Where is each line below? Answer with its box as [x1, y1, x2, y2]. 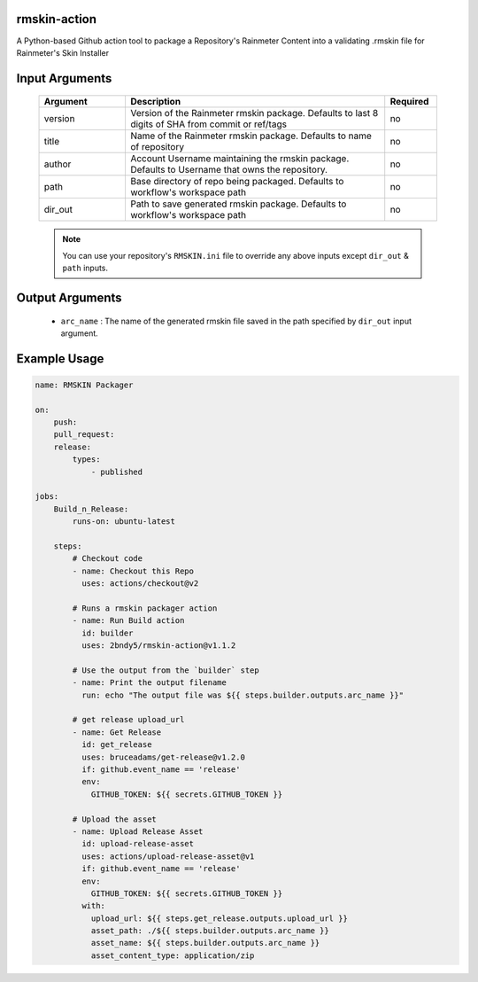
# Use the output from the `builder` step [72, 665, 260, 675]
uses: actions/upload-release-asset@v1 [81, 851, 255, 861]
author [43, 158, 72, 170]
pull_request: [53, 430, 115, 440]
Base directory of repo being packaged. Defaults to [129, 175, 344, 188]
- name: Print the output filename [72, 678, 227, 688]
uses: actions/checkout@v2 [81, 579, 199, 588]
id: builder [81, 627, 134, 638]
